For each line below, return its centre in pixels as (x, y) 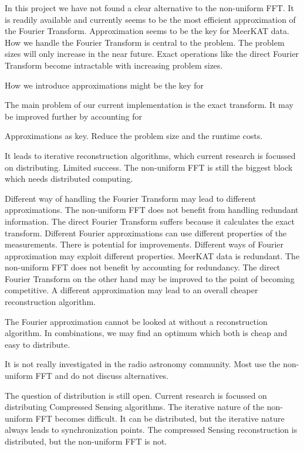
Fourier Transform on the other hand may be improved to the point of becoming (150, 278)
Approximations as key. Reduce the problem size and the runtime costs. (134, 136)
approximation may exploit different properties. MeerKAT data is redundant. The (152, 255)
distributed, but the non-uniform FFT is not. (86, 441)
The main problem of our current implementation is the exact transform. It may (149, 105)
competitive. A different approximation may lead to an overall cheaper (131, 290)
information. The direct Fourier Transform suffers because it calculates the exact (150, 221)
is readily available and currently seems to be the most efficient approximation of (150, 19)
